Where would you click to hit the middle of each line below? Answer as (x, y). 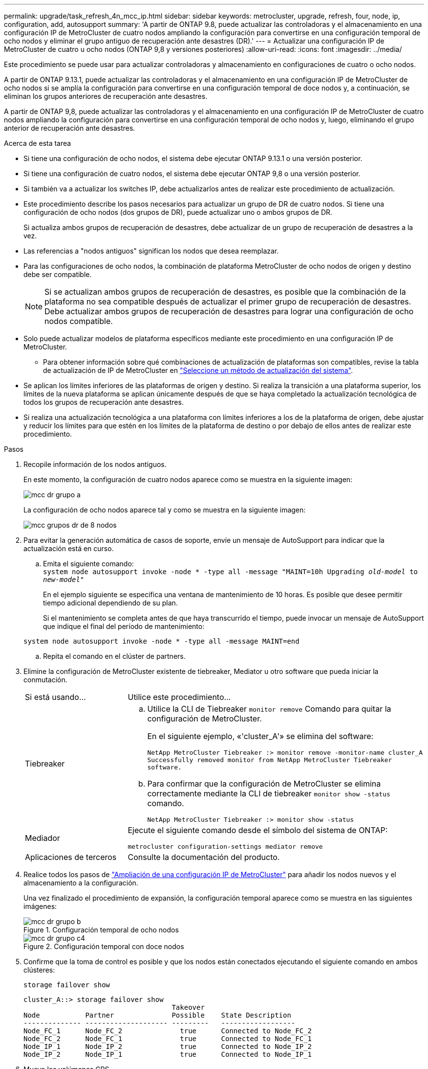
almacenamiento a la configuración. (81, 883)
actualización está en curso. (69, 548)
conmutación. (45, 680)
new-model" (64, 580)
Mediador (43, 838)
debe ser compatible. (58, 274)
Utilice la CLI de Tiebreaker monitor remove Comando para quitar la (269, 709)
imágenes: (40, 906)
